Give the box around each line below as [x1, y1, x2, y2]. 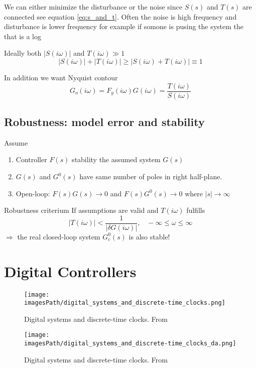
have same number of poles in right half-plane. [79, 171, 222, 182]
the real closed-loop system [17, 231, 100, 241]
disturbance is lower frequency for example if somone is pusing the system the [4, 21, 244, 32]
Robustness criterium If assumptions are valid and [4, 205, 159, 215]
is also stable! [129, 231, 170, 241]
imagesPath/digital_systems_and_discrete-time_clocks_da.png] [24, 340, 236, 347]
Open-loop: [16, 188, 50, 198]
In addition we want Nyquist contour [4, 72, 118, 82]
